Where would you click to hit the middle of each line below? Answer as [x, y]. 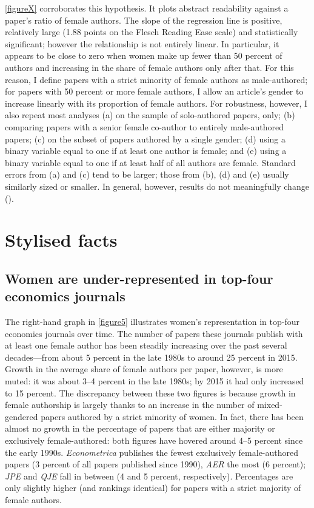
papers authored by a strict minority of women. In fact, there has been [172, 416]
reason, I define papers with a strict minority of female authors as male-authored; [156, 79]
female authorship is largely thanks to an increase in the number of [130, 405]
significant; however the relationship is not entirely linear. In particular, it [142, 43]
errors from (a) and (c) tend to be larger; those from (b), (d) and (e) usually [147, 174]
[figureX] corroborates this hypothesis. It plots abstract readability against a [147, 8]
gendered [22, 416]
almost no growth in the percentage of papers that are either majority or [140, 428]
